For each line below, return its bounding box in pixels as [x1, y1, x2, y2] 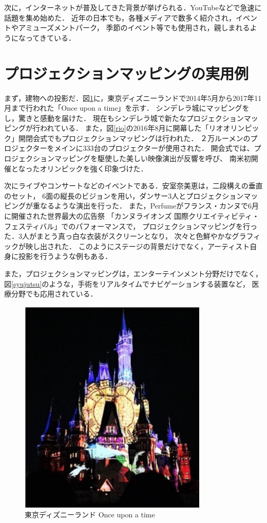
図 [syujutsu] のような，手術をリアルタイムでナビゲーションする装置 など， [4, 278, 250, 289]
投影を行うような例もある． [18, 251, 112, 261]
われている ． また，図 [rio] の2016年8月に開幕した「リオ [40, 123, 223, 133]
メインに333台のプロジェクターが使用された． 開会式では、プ [54, 143, 261, 153]
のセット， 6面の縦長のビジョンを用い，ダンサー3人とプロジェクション [4, 190, 244, 201]
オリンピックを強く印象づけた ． [40, 163, 148, 173]
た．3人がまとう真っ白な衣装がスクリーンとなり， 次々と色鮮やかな [4, 231, 232, 241]
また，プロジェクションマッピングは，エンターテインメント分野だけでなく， [4, 268, 262, 278]
